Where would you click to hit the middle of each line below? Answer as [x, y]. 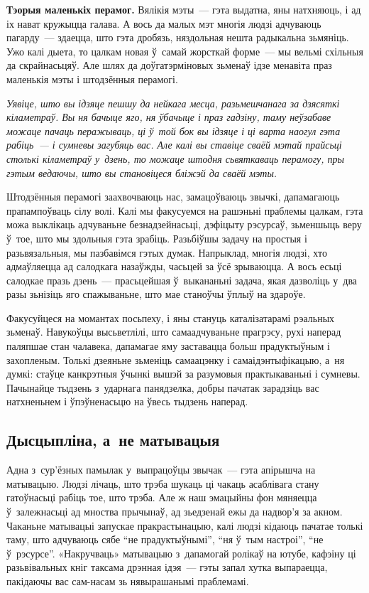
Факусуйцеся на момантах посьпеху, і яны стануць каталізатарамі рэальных [171, 317]
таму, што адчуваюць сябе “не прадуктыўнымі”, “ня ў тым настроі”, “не [165, 539]
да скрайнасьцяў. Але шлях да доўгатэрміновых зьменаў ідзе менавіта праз [169, 65]
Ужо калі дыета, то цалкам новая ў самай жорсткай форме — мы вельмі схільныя [185, 51]
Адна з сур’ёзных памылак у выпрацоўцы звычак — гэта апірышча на [161, 470]
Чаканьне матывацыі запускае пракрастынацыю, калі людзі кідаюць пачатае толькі [185, 525]
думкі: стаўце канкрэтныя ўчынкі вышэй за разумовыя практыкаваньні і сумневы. [183, 374]
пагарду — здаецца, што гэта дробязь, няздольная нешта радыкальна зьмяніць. [178, 37]
